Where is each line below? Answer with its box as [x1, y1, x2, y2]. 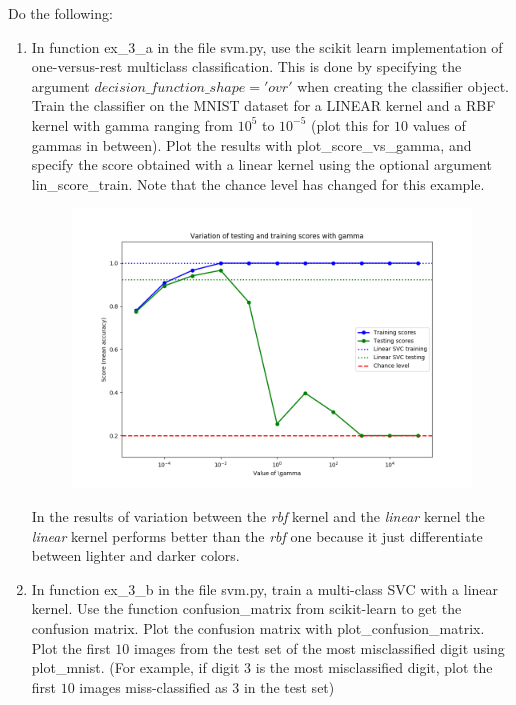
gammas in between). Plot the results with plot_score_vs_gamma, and [31, 134, 472, 155]
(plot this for [311, 114, 390, 135]
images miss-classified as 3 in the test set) [79, 676, 335, 697]
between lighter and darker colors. [31, 545, 240, 566]
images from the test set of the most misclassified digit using [134, 637, 505, 658]
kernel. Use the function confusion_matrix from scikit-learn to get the [31, 598, 462, 619]
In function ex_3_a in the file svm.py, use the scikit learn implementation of [31, 36, 503, 57]
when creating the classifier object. [297, 75, 509, 96]
